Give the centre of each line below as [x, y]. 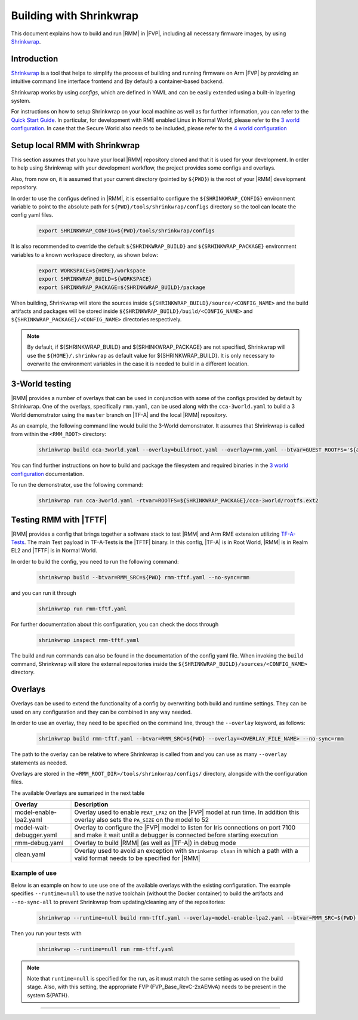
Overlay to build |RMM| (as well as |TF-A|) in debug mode [155, 843]
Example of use [34, 873]
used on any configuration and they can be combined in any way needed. [101, 712]
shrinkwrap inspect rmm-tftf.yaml [89, 640]
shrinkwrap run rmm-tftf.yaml [83, 609]
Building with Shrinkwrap [75, 16]
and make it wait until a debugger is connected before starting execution [176, 835]
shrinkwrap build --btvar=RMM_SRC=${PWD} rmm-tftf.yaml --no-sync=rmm [144, 577]
